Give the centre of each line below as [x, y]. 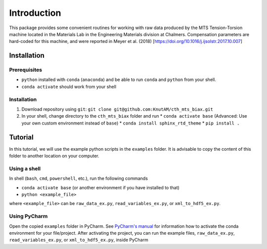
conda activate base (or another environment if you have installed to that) [101, 187]
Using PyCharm [28, 216]
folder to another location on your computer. [54, 156]
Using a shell [25, 168]
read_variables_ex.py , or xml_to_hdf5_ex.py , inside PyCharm [79, 240]
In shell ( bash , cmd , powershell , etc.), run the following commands [79, 178]
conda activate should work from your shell [69, 86]
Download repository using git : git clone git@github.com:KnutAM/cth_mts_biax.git [117, 109]
